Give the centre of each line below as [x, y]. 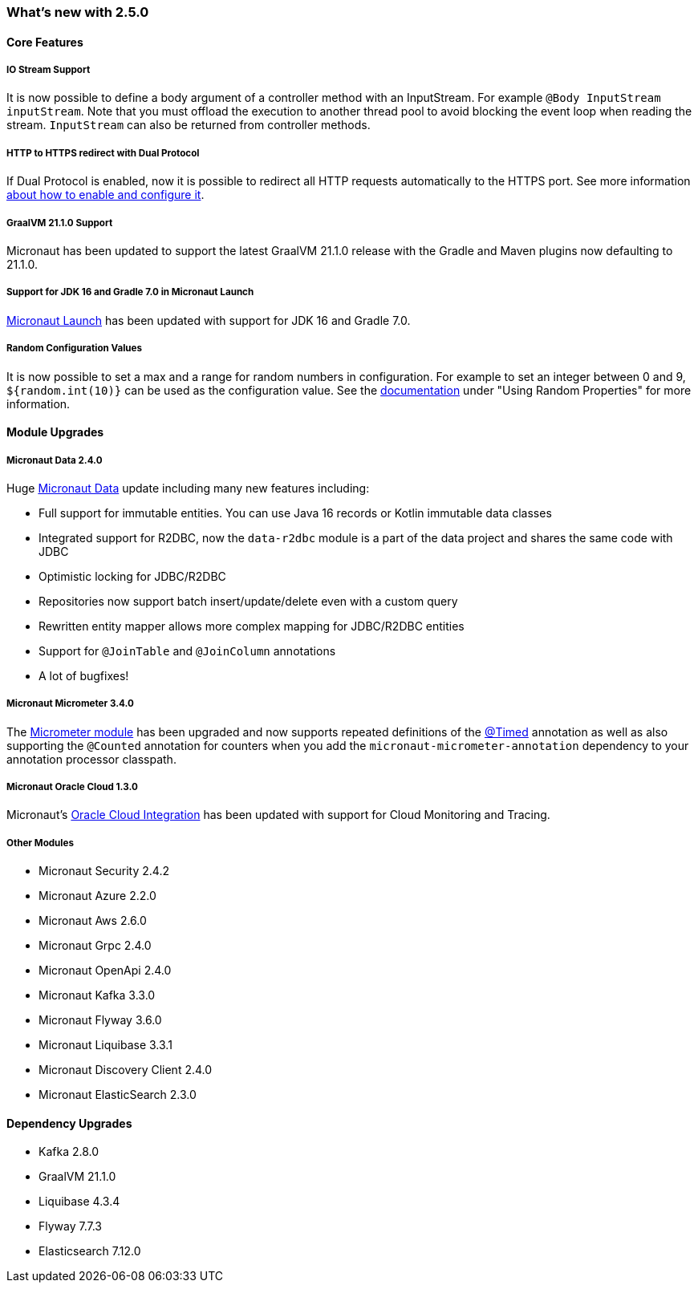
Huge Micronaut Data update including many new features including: [188, 488]
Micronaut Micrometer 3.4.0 [70, 704]
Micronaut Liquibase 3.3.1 [106, 1045]
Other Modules [40, 843]
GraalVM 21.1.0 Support [60, 223]
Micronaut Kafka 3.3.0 [97, 995]
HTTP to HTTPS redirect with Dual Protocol [103, 153]
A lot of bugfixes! [84, 675]
